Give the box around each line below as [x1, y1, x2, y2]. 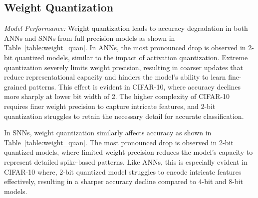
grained [4, 81, 27, 92]
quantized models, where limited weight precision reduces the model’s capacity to [4, 147, 253, 157]
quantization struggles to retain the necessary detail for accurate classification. [4, 110, 244, 121]
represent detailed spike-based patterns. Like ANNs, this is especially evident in [4, 156, 248, 167]
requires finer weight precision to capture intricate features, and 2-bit [4, 100, 216, 111]
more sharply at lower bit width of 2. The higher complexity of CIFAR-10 [4, 91, 230, 101]
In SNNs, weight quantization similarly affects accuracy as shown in [4, 127, 212, 138]
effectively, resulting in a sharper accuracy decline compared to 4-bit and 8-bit [4, 176, 244, 187]
